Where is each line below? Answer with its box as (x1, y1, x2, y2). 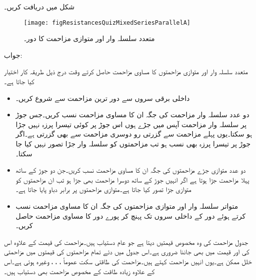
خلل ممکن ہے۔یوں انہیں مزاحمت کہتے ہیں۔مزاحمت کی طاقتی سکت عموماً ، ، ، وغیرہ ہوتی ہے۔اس (4, 256, 252, 266)
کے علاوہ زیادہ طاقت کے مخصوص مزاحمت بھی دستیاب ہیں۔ (4, 266, 155, 276)
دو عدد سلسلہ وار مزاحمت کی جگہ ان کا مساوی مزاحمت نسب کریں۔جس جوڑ (15, 109, 250, 120)
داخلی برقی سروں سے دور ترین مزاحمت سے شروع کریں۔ (15, 93, 190, 103)
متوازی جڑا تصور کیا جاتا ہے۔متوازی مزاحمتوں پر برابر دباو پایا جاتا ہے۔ (15, 184, 192, 194)
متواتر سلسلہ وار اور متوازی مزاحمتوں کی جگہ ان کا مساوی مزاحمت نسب (15, 200, 238, 211)
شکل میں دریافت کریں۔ (4, 1, 75, 11)
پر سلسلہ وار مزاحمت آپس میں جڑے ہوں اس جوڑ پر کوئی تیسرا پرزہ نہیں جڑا (15, 119, 247, 129)
